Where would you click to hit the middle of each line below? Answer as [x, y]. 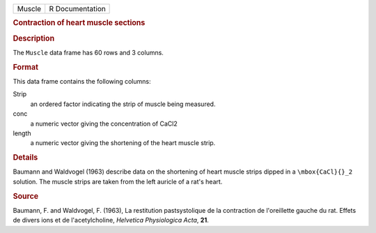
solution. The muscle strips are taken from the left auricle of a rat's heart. [118, 181]
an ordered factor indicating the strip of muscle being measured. [123, 104]
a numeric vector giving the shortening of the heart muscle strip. [123, 143]
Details [25, 158]
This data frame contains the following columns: [82, 81]
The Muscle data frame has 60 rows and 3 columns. [88, 52]
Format [25, 67]
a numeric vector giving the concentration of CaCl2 [104, 123]
